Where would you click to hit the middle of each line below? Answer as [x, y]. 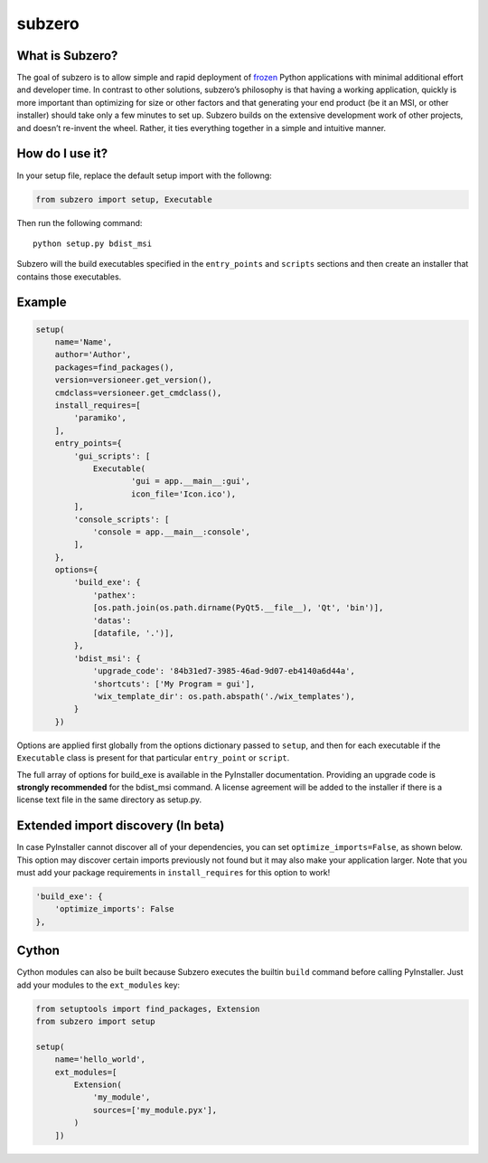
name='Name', [84, 342]
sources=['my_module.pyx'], [155, 1110]
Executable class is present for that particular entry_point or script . [153, 758]
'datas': [112, 620]
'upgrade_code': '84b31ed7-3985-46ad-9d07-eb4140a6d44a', [224, 671]
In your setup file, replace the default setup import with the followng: [145, 175]
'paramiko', [100, 418]
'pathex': [114, 595]
